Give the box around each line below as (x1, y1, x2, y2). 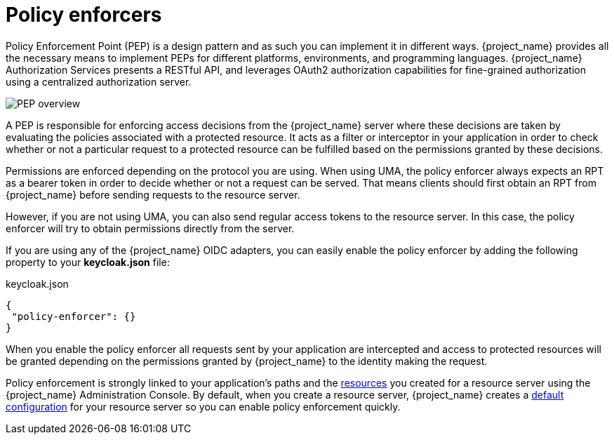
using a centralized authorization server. (6, 75, 192, 88)
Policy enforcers (6, 3, 162, 27)
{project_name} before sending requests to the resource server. (6, 188, 300, 201)
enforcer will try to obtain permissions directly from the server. (6, 222, 295, 234)
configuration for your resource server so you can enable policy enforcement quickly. (6, 400, 401, 413)
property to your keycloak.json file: (6, 255, 170, 268)
